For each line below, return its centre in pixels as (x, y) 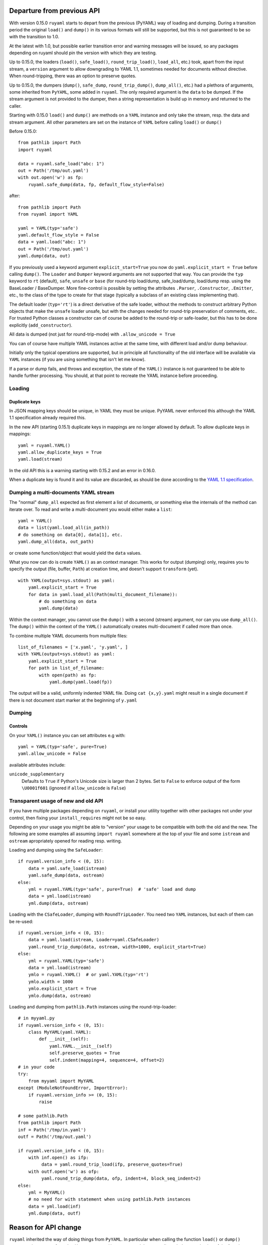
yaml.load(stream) (40, 459)
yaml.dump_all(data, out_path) (56, 542)
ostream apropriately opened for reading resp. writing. (66, 841)
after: (15, 196)
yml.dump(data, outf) (55, 1213)
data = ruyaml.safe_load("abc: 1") (61, 164)
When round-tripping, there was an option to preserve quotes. (73, 76)
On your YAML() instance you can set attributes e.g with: (67, 735)
